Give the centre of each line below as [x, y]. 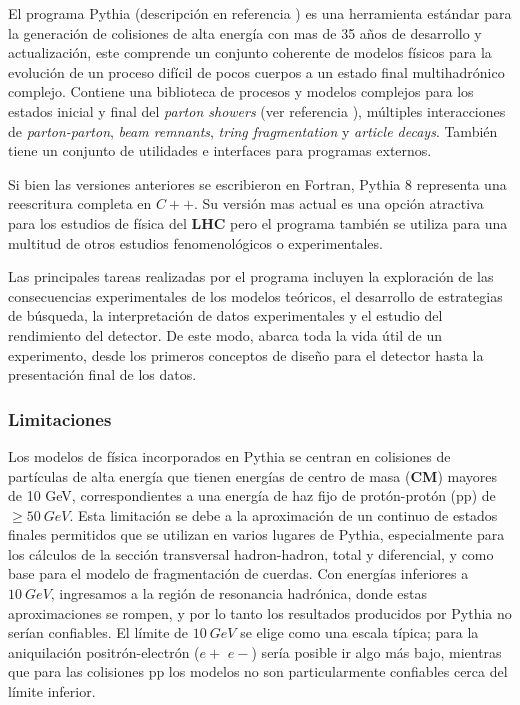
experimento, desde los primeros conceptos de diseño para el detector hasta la [246, 354]
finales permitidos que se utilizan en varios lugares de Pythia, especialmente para [256, 534]
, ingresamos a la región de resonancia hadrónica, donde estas [239, 593]
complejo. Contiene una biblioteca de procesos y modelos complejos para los [241, 91]
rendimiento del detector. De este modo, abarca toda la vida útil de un [225, 334]
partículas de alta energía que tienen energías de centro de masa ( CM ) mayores [253, 475]
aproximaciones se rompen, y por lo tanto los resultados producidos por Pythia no [260, 612]
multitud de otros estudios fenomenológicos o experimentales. [195, 242]
